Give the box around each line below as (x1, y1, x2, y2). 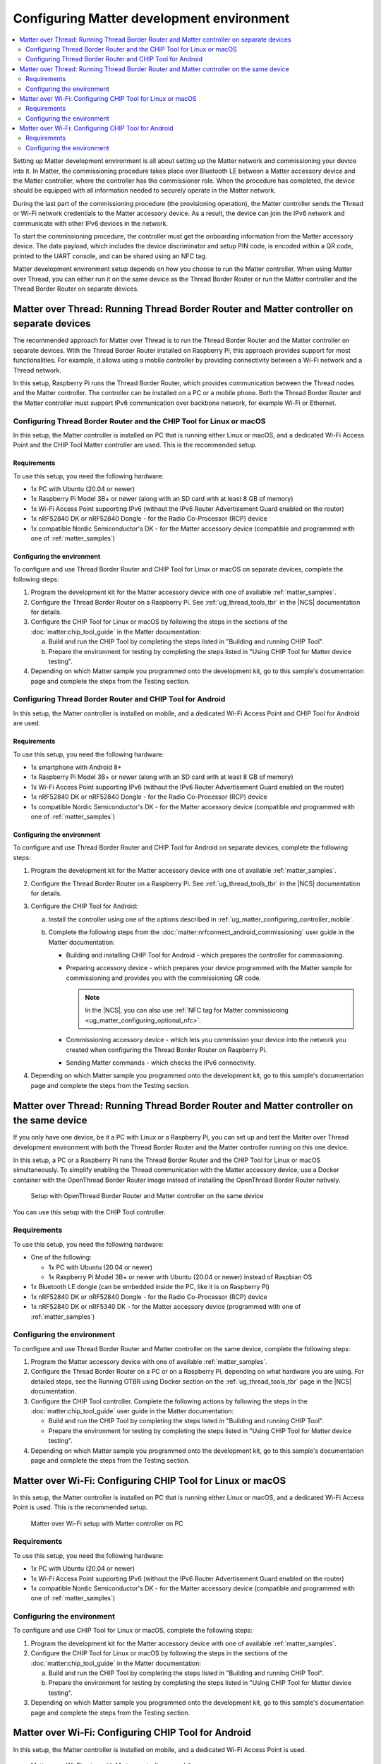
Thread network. (13, 366, 62, 374)
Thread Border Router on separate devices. (13, 284, 139, 293)
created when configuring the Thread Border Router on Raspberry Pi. (66, 1045, 267, 1054)
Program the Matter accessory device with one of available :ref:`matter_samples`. (30, 1358, 267, 1366)
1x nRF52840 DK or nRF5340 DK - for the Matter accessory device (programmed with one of (30, 1303, 301, 1311)
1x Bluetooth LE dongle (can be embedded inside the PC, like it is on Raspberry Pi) (30, 1283, 270, 1291)
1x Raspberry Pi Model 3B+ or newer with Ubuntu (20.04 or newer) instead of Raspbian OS (48, 1272, 313, 1281)
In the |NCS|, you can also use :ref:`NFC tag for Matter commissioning (85, 1006, 289, 1015)
